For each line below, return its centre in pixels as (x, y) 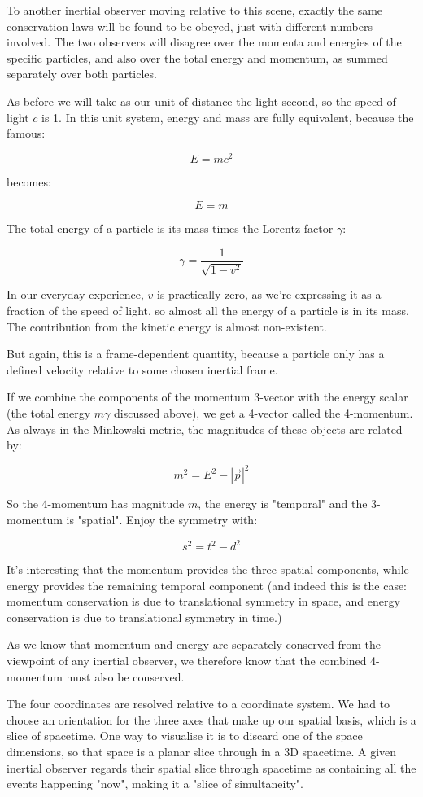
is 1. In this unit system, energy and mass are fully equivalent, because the (228, 117)
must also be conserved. (125, 676)
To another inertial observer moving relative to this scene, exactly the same (195, 10)
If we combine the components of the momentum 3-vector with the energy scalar (207, 397)
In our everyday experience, (75, 294)
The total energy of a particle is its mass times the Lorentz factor (170, 228)
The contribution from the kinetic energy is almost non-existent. (167, 326)
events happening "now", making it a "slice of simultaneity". (155, 784)
